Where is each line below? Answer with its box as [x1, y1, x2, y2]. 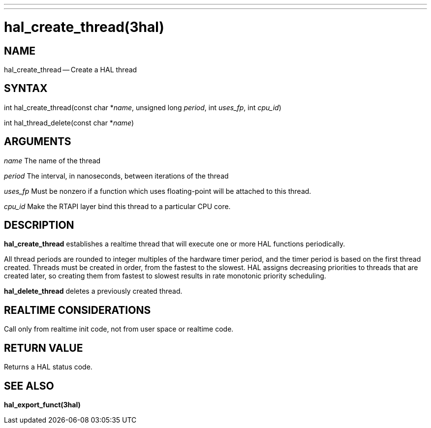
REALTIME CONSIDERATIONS [4, 304, 151, 316]
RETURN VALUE [4, 341, 83, 354]
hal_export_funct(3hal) [4, 400, 81, 409]
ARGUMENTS [4, 135, 71, 148]
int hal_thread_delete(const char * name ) [4, 118, 134, 127]
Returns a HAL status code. [4, 363, 92, 371]
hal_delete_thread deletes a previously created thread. [4, 287, 183, 296]
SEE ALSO [4, 379, 54, 392]
